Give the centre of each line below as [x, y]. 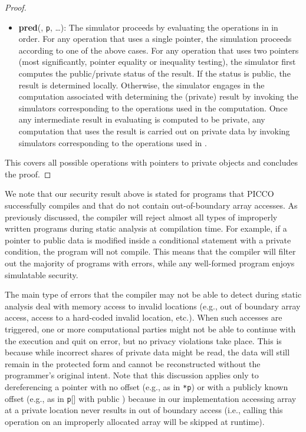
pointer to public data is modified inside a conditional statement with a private [148, 240]
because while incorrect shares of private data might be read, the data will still [147, 352]
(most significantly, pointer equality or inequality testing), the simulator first [157, 62]
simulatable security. [42, 274]
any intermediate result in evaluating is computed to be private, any [142, 119]
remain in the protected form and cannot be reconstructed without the [133, 363]
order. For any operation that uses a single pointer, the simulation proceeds [155, 39]
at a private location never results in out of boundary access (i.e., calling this [144, 410]
